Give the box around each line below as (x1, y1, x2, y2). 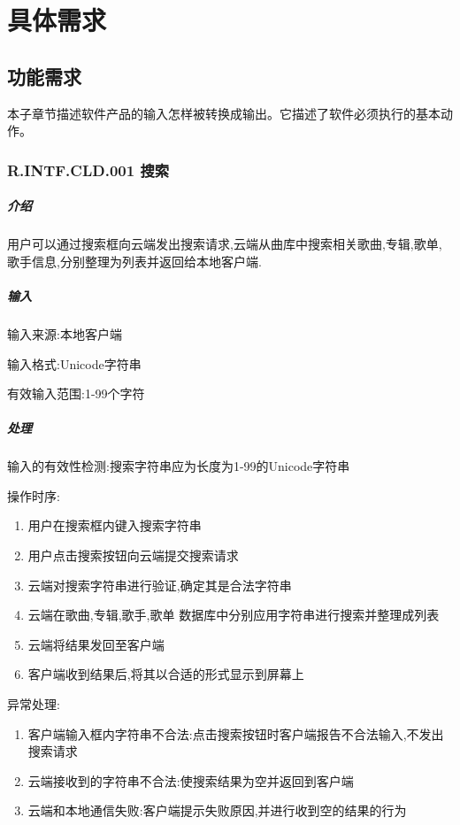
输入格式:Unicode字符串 (7, 354, 142, 373)
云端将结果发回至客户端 (27, 635, 165, 653)
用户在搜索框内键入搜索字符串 (27, 516, 202, 535)
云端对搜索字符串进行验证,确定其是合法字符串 (27, 575, 292, 594)
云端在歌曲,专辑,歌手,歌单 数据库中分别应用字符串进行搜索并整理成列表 (27, 605, 440, 624)
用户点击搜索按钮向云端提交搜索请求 (27, 546, 239, 565)
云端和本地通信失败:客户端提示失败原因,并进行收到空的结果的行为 (27, 801, 407, 820)
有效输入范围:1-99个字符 (7, 384, 145, 403)
